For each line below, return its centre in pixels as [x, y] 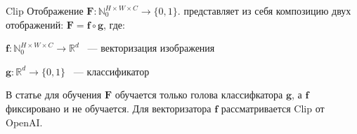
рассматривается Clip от [273, 108]
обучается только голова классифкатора [199, 95]
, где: [114, 24]
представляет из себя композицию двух [267, 10]
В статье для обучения [54, 95]
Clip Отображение [45, 10]
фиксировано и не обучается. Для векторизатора [109, 108]
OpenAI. [24, 122]
